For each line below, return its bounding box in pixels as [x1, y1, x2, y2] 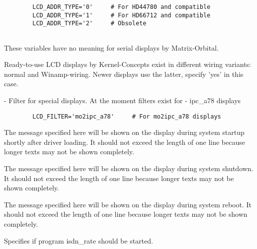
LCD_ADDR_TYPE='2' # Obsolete [32, 20, 147, 27]
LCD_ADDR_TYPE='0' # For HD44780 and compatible [32, 3, 211, 10]
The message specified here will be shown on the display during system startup [4, 127, 245, 137]
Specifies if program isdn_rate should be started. [4, 235, 153, 246]
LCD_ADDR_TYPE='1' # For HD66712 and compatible [32, 11, 211, 19]
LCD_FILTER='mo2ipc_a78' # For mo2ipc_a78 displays [32, 113, 221, 120]
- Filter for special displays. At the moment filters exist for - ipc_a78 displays [4, 95, 241, 105]
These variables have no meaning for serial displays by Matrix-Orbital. [4, 42, 219, 53]
